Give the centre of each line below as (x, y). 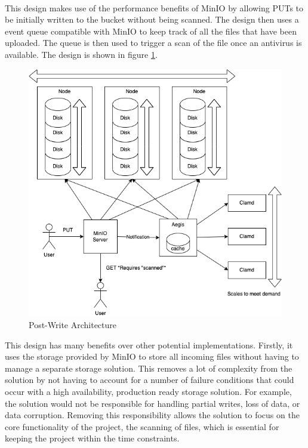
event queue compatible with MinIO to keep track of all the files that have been (151, 31)
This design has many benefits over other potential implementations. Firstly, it (149, 345)
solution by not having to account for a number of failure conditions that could (150, 380)
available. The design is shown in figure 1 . (81, 54)
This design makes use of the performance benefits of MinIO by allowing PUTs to (154, 7)
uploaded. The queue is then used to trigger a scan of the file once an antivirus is (153, 43)
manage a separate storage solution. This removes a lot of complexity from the (149, 368)
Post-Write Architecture (73, 324)
